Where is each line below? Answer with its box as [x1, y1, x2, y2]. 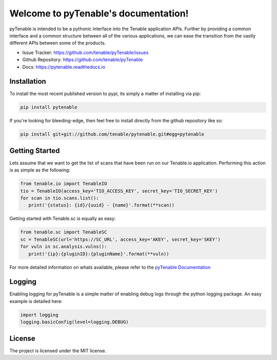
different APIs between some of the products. [9, 40, 106, 46]
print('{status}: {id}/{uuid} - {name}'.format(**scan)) [28, 202, 175, 208]
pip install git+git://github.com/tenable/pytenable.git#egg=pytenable [20, 131, 205, 137]
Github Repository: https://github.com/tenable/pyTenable [22, 56, 143, 63]
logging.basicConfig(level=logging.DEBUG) [20, 319, 129, 325]
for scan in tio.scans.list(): [20, 195, 100, 201]
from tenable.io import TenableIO [20, 181, 107, 187]
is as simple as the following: [9, 167, 70, 173]
